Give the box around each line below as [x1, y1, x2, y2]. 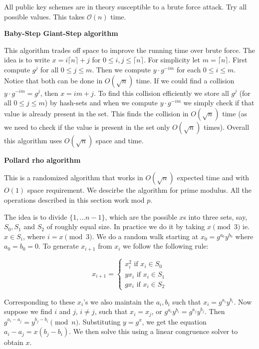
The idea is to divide [4, 211, 67, 222]
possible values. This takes [4, 11, 85, 21]
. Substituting [78, 316, 121, 327]
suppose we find [4, 306, 52, 317]
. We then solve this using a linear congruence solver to [69, 326, 238, 337]
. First [228, 54, 248, 65]
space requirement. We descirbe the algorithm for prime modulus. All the [27, 185, 252, 195]
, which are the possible [105, 211, 177, 222]
